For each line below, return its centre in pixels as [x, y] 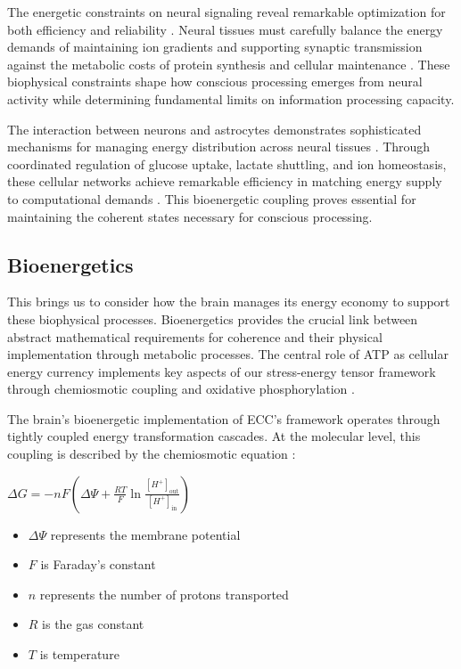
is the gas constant [93, 624]
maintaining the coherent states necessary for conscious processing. [190, 216]
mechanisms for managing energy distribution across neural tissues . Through [219, 147]
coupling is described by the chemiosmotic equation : [152, 454]
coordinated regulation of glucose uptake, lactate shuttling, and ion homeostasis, [227, 163]
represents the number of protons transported [164, 594]
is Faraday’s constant [98, 564]
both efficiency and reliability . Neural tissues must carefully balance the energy [225, 29]
